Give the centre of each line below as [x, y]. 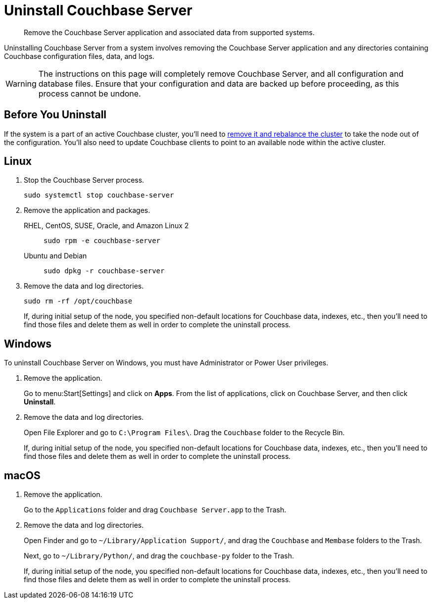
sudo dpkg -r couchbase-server [104, 271]
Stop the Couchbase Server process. [84, 180]
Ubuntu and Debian [55, 256]
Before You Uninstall [55, 115]
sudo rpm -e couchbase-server [102, 241]
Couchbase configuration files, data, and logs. [79, 56]
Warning [21, 83]
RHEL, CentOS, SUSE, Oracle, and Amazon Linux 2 [106, 226]
